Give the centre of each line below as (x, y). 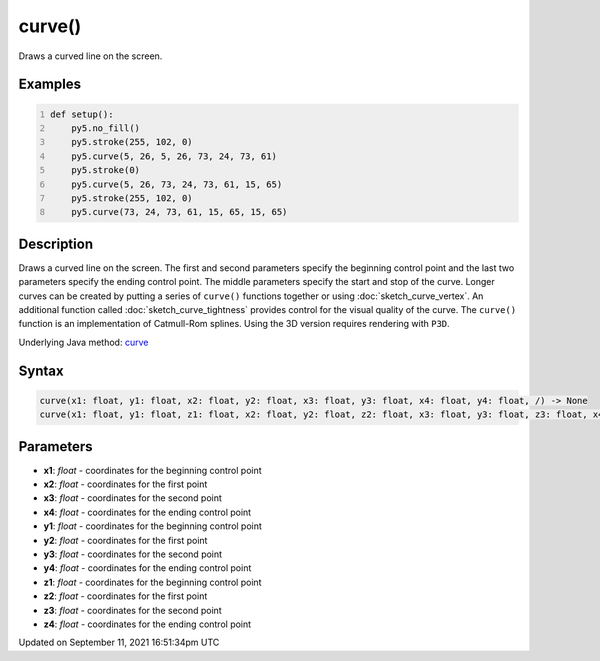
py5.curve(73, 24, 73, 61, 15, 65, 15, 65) (179, 212)
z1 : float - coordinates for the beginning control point (152, 582)
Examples (50, 84)
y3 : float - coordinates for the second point (133, 554)
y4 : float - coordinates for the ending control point (147, 568)
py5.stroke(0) (105, 170)
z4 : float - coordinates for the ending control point (147, 624)
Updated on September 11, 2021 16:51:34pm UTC (119, 642)
